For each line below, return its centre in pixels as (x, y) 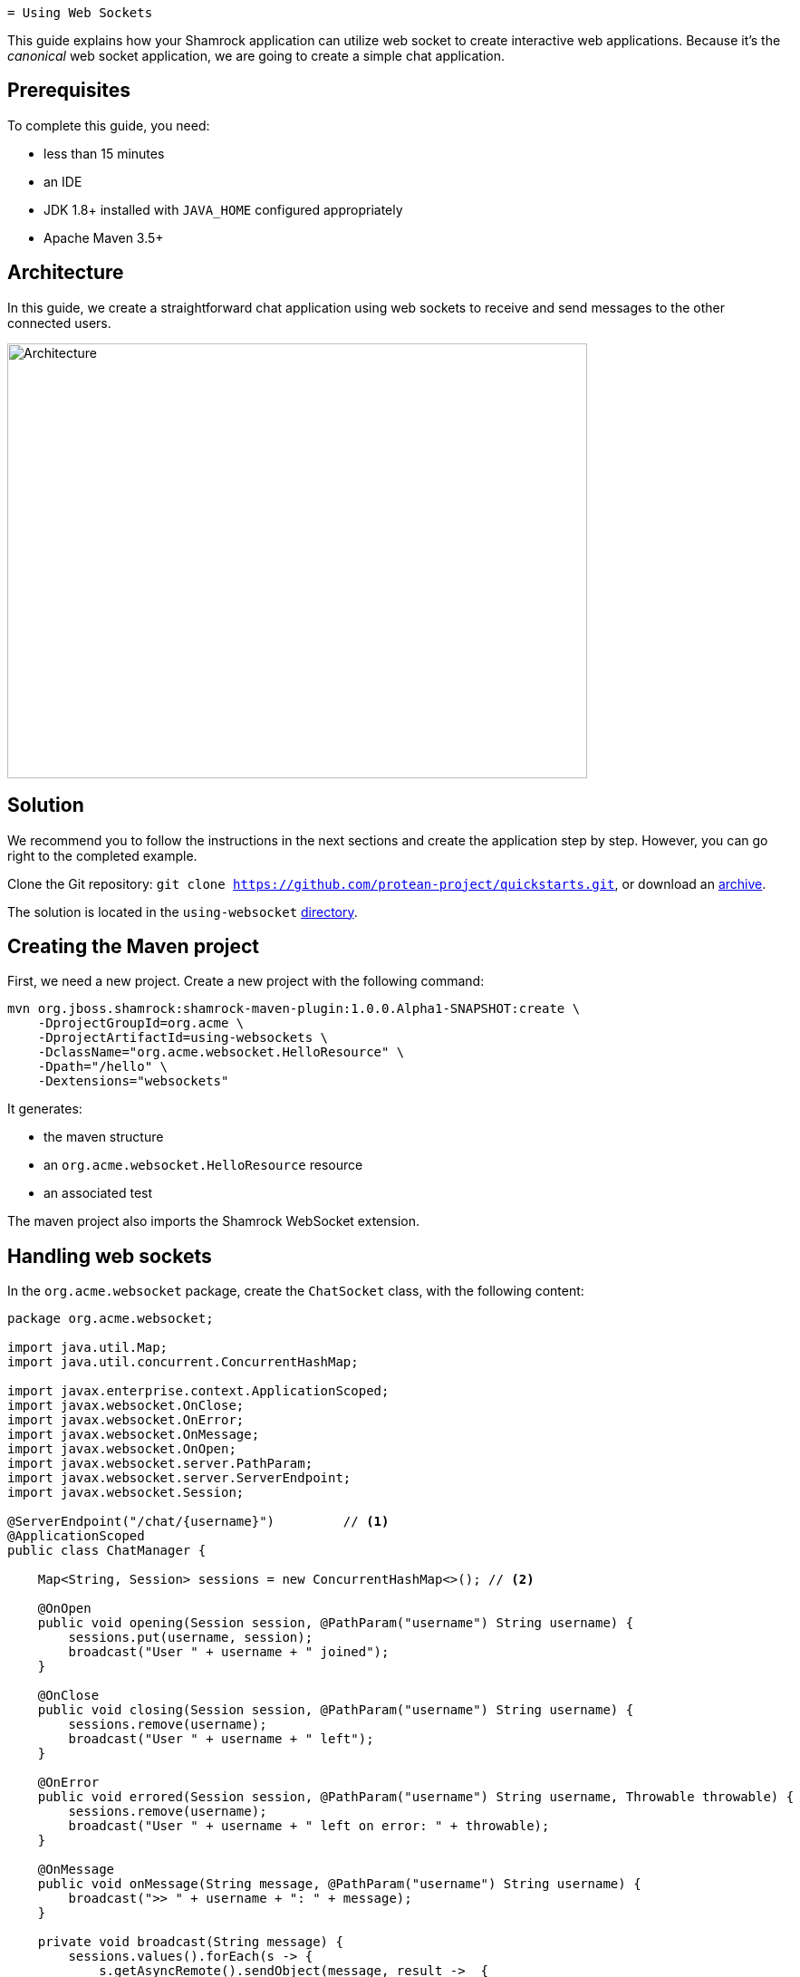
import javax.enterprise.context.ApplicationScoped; (198, 1391)
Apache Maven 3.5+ (104, 237)
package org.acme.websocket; (111, 1319)
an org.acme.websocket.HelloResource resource (203, 1165)
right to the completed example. (102, 855)
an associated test (98, 1193)
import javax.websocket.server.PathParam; (160, 1464)
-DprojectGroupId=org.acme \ (141, 1023)
